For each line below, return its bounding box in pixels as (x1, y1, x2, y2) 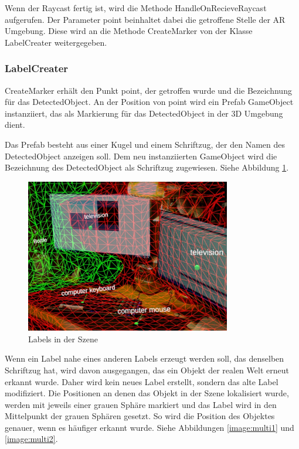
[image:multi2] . (5, 433, 58, 445)
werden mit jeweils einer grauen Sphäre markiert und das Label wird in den (5, 398, 277, 410)
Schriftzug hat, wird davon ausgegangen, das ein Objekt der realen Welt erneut (5, 363, 289, 376)
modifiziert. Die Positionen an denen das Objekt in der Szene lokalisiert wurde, (5, 387, 289, 399)
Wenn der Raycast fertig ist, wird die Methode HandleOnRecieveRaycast (5, 2, 267, 13)
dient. (5, 118, 25, 131)
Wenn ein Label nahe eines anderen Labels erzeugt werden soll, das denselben (5, 352, 284, 365)
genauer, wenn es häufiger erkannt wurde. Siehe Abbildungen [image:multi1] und (5, 421, 294, 433)
